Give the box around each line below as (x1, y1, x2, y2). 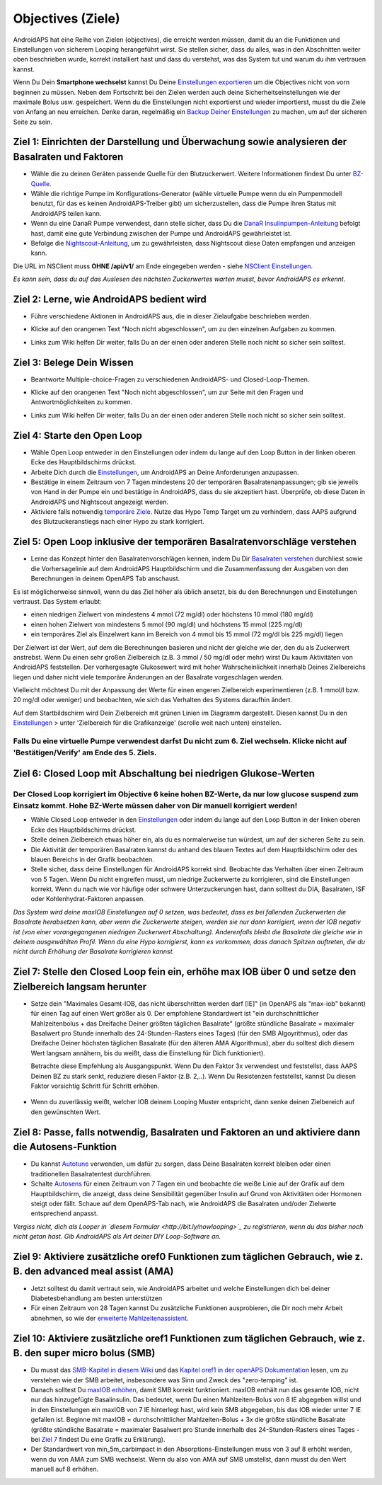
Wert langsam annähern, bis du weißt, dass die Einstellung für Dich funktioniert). (30, 1048, 265, 1057)
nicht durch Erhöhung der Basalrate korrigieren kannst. (13, 947, 175, 956)
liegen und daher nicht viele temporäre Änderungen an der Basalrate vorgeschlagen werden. (13, 672, 284, 681)
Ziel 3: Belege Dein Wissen (13, 356, 134, 368)
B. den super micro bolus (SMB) (13, 1347, 156, 1359)
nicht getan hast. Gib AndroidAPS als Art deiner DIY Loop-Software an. (13, 1232, 221, 1241)
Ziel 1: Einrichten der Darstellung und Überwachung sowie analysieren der (13, 136, 347, 148)
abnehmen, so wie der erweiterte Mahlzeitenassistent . (30, 1314, 189, 1322)
